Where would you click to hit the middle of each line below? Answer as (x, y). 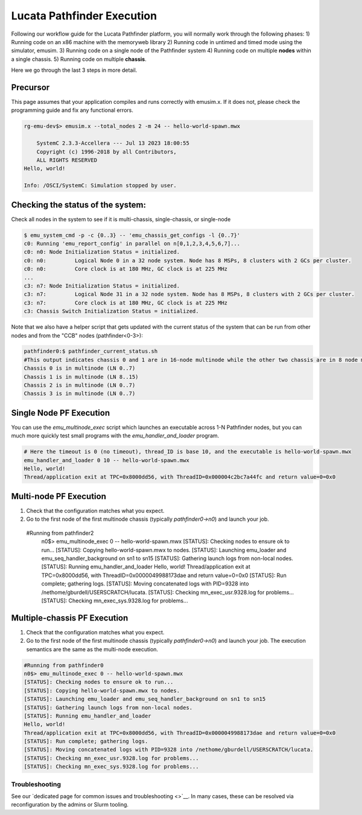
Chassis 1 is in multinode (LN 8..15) (81, 377)
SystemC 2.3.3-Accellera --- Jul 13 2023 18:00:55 (113, 143)
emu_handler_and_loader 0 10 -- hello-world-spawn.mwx (106, 460)
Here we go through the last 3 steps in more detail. (74, 70)
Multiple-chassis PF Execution (70, 618)
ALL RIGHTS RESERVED (67, 160)
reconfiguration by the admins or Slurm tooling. (70, 805)
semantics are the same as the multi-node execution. (92, 649)
